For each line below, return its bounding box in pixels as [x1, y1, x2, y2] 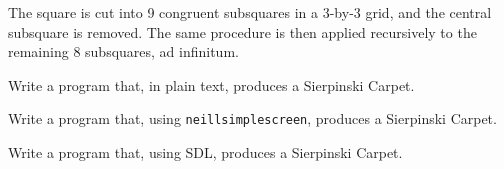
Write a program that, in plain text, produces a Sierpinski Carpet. [8, 74, 415, 95]
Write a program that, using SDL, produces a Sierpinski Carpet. [8, 142, 403, 163]
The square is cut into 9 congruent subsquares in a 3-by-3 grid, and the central [8, 2, 492, 22]
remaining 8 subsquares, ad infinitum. [8, 41, 239, 62]
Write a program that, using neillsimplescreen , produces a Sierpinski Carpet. [8, 108, 497, 129]
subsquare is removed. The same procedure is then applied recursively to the [8, 21, 477, 42]
